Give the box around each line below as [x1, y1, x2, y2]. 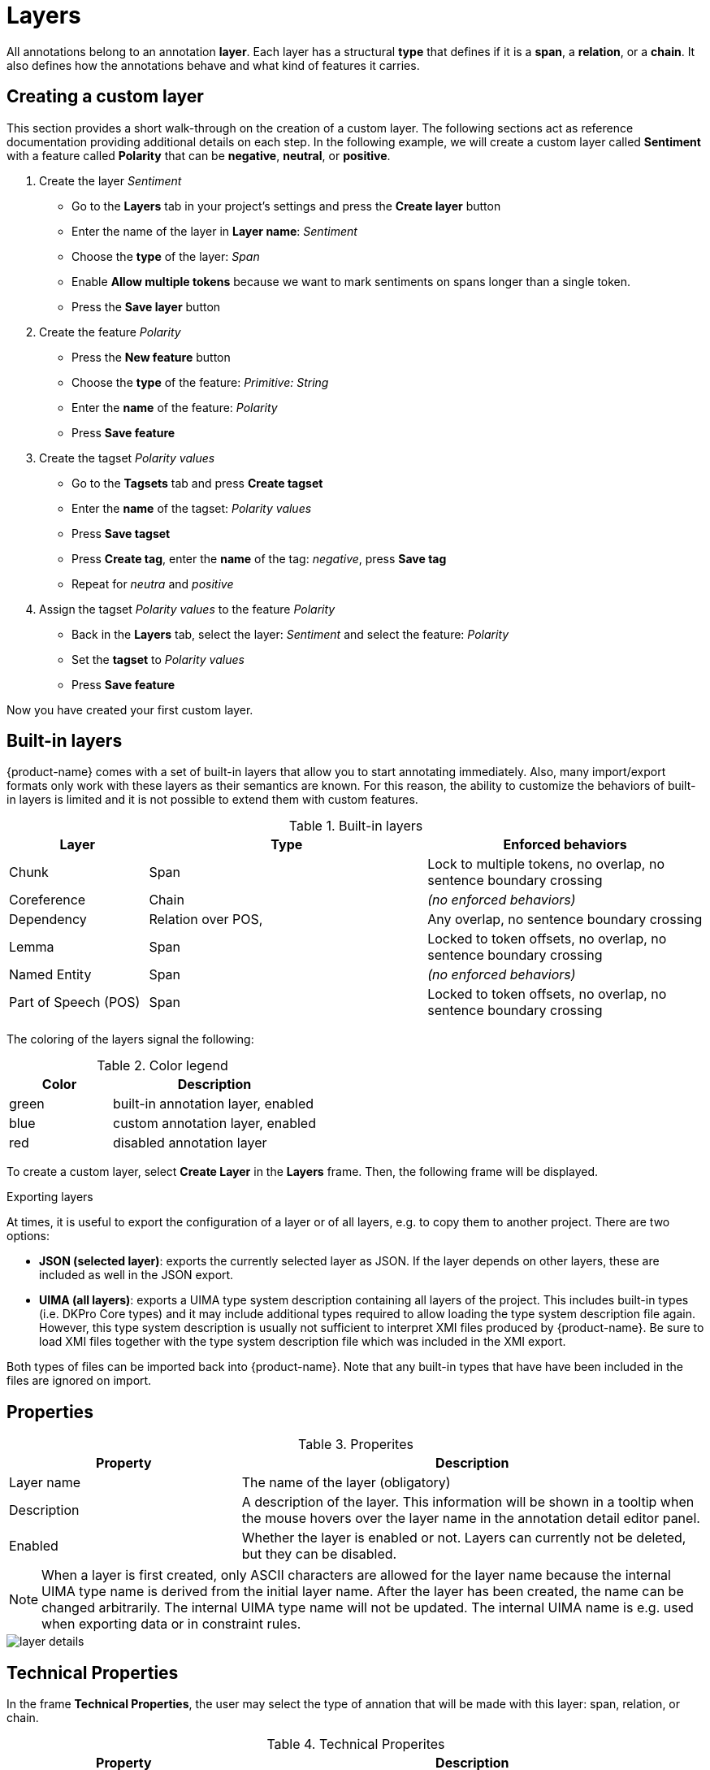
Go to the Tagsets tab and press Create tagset [71, 475, 323, 490]
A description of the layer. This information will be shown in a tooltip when [241, 1494, 695, 1511]
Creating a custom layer [6, 86, 204, 107]
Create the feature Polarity [39, 324, 181, 339]
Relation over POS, [149, 911, 263, 928]
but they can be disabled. [241, 1546, 397, 1563]
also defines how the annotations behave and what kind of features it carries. [6, 58, 420, 72]
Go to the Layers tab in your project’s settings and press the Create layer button [71, 198, 501, 213]
